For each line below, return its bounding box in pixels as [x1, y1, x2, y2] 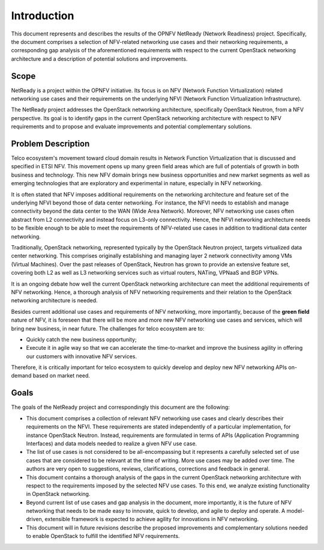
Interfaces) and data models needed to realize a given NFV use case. [26, 439, 197, 447]
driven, [26, 516, 44, 523]
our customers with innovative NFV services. [26, 352, 137, 360]
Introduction [11, 9, 74, 22]
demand [11, 372, 32, 379]
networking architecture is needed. [11, 297, 98, 304]
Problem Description [11, 139, 90, 148]
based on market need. [32, 372, 90, 379]
